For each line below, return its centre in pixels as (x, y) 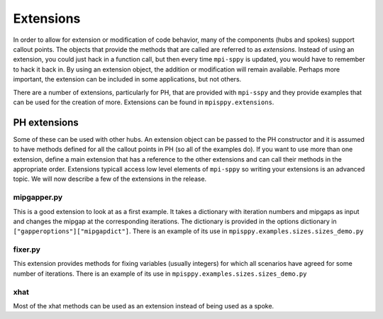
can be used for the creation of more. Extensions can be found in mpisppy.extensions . (144, 102)
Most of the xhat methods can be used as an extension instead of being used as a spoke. (144, 306)
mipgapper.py (38, 197)
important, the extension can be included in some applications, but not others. (127, 79)
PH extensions (46, 122)
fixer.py (27, 250)
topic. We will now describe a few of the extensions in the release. (110, 179)
